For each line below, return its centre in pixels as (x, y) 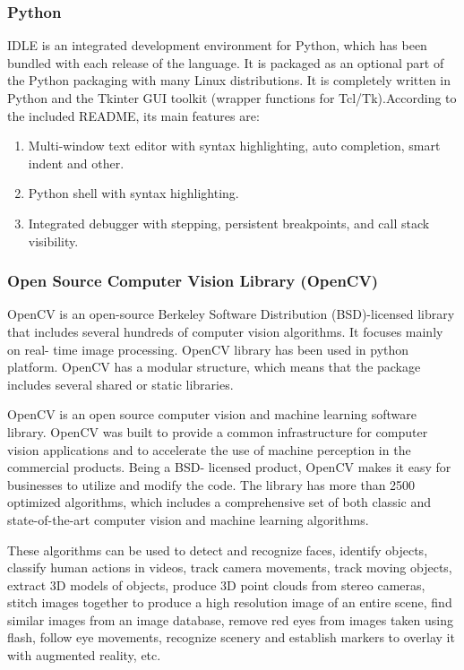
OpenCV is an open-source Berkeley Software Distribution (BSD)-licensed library (231, 314)
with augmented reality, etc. (84, 655)
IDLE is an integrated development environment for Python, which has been (217, 45)
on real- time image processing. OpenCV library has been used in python (208, 349)
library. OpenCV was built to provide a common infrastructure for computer (218, 431)
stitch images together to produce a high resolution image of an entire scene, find (230, 602)
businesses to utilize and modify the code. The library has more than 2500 (211, 484)
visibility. (53, 241)
